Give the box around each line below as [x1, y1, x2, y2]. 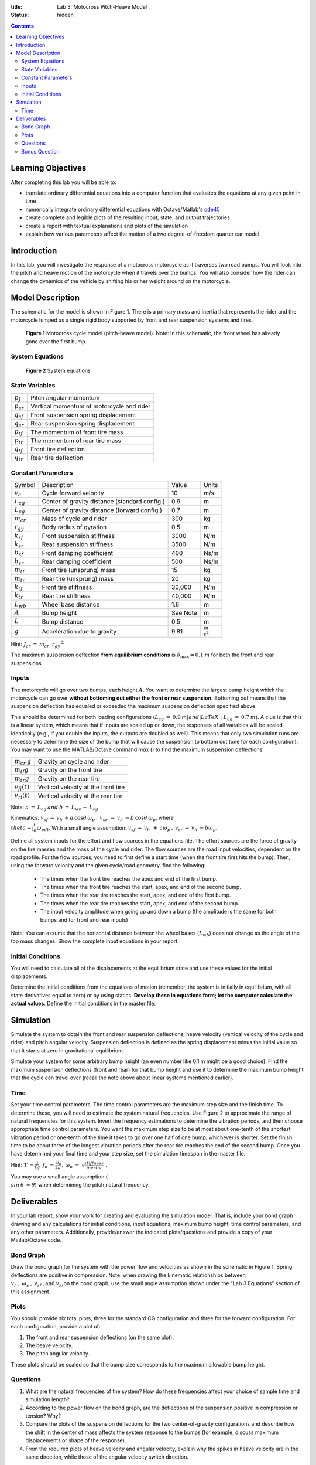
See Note [171, 609, 197, 617]
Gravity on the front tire [37, 766, 102, 774]
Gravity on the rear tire [37, 774, 101, 782]
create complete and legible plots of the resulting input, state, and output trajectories [25, 214, 231, 221]
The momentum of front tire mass [30, 428, 123, 436]
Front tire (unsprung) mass [42, 566, 115, 574]
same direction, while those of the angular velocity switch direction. [25, 1453, 188, 1460]
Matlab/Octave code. [11, 1236, 61, 1243]
